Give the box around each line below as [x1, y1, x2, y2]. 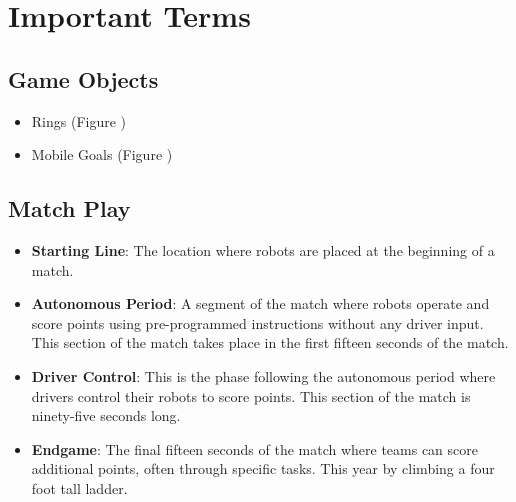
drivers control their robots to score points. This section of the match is [31, 385, 471, 406]
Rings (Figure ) [31, 110, 127, 131]
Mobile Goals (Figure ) [31, 144, 173, 165]
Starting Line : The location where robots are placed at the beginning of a [31, 239, 495, 260]
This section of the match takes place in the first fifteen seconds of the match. [31, 332, 509, 353]
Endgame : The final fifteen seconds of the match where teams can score [31, 438, 478, 459]
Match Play [8, 193, 131, 224]
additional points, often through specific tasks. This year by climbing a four [31, 458, 495, 479]
